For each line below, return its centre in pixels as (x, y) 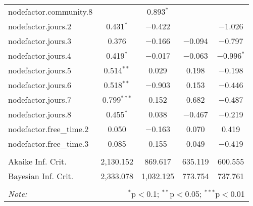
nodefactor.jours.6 (40, 85)
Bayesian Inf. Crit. (41, 176)
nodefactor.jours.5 (40, 70)
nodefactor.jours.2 (40, 26)
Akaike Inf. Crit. (37, 161)
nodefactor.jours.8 (40, 114)
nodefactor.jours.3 (40, 41)
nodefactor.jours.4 (40, 55)
